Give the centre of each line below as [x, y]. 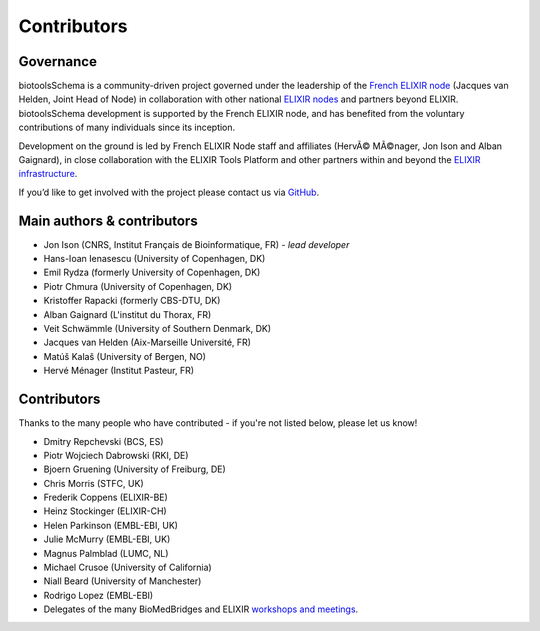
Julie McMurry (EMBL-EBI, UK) [107, 539]
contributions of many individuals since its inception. [127, 127]
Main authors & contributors [108, 220]
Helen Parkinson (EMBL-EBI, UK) [111, 525]
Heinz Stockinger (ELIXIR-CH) [105, 511]
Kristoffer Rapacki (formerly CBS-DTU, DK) [132, 301]
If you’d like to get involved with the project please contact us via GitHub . [169, 192]
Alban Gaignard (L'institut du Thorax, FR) [127, 314]
